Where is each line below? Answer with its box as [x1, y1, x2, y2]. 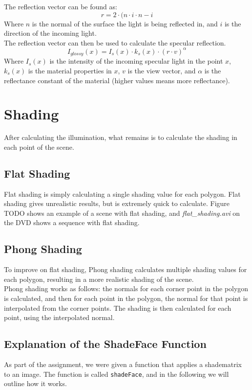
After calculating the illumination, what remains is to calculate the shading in [4, 132, 237, 142]
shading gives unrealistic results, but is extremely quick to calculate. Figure [4, 198, 230, 208]
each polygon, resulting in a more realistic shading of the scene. [4, 274, 194, 284]
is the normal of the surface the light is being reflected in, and [32, 18, 218, 28]
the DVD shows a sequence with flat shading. [4, 217, 140, 228]
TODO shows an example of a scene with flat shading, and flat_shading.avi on [4, 207, 240, 218]
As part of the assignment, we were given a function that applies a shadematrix [4, 359, 242, 369]
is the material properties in [28, 65, 112, 75]
